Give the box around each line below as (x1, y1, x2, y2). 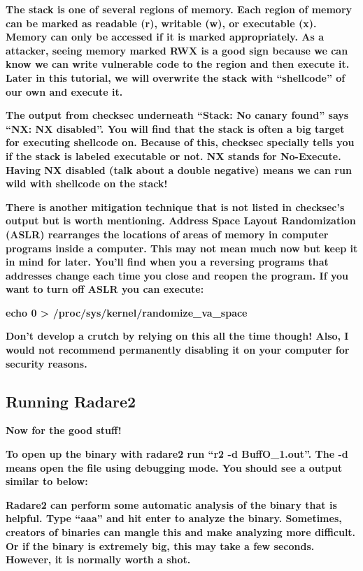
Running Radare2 (6, 390, 136, 412)
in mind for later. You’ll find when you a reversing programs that (6, 254, 329, 269)
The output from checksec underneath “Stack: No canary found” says (6, 108, 349, 122)
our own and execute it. (6, 84, 123, 99)
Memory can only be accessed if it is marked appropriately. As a (6, 29, 324, 44)
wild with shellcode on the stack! (6, 176, 168, 191)
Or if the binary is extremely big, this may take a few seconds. (6, 538, 315, 553)
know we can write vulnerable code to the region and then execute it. (6, 57, 350, 71)
